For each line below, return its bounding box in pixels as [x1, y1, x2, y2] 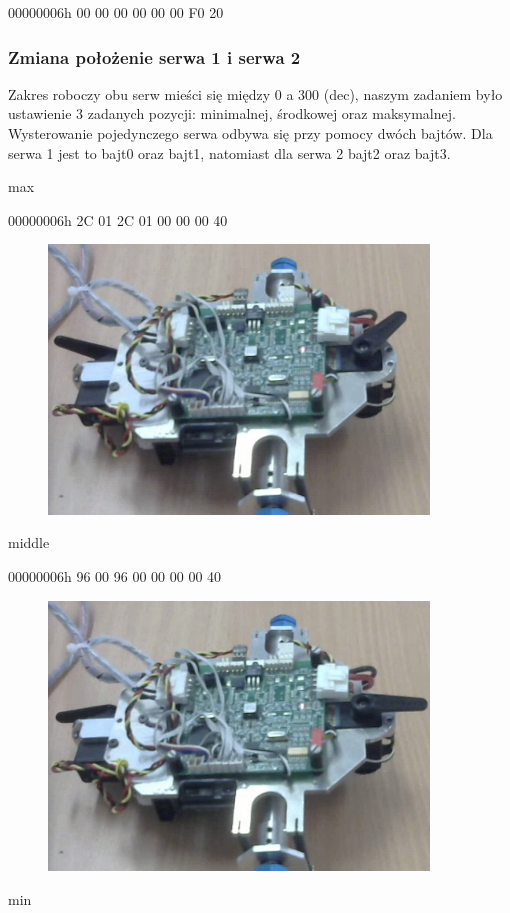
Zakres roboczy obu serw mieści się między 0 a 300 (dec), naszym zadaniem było [8, 83, 503, 104]
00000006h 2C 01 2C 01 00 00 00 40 [8, 209, 228, 230]
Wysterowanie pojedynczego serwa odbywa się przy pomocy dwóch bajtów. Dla [8, 123, 493, 143]
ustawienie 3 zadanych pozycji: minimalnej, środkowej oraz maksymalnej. [8, 103, 456, 124]
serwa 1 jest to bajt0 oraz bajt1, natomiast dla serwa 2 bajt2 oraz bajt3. [8, 142, 451, 163]
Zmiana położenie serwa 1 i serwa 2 [8, 44, 301, 69]
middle [8, 532, 50, 553]
